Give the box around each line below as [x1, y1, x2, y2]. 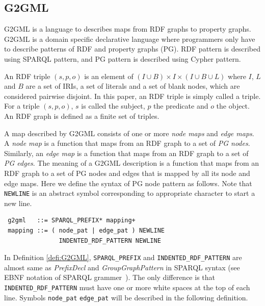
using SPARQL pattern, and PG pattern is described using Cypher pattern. [4, 53, 241, 64]
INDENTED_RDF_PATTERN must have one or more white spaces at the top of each [4, 282, 250, 292]
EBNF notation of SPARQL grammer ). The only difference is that [4, 272, 215, 283]
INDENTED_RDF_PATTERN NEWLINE [59, 237, 161, 244]
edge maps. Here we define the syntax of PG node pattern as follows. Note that [4, 177, 252, 188]
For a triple [4, 100, 40, 111]
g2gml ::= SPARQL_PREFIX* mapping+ [8, 217, 136, 224]
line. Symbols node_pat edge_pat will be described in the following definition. [4, 292, 248, 302]
